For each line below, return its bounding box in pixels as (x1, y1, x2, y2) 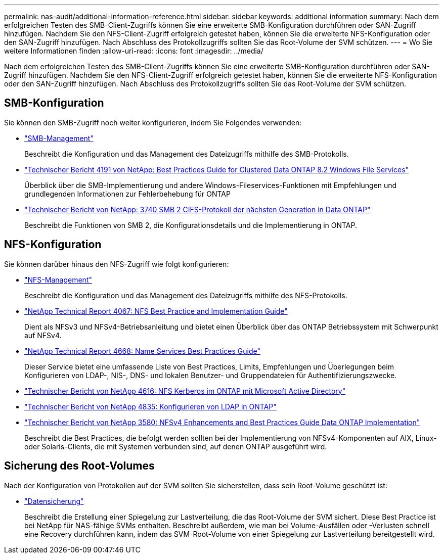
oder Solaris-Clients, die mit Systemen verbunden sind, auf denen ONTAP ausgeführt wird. (24, 442, 327, 451)
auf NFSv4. (24, 331, 62, 340)
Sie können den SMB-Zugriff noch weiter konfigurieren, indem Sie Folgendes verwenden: (4, 118, 302, 127)
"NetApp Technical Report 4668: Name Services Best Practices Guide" (24, 346, 260, 355)
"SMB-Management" (24, 133, 94, 143)
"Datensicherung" (24, 496, 84, 505)
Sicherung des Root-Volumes (4, 459, 155, 473)
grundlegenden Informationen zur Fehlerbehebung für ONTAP (24, 189, 231, 198)
